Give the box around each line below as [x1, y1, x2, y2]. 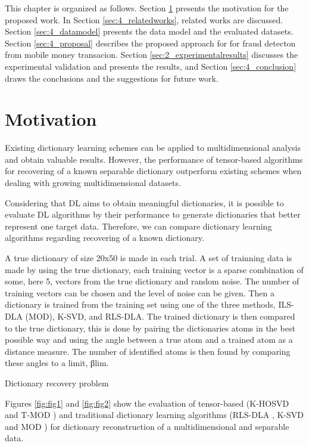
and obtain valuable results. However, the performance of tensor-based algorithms [5, 153, 303, 165]
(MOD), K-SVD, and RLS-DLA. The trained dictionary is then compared [25, 310, 295, 322]
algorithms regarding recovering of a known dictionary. [5, 231, 204, 244]
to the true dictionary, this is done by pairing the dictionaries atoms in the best [5, 321, 295, 334]
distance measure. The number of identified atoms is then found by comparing [5, 345, 291, 357]
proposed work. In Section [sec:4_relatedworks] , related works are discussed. [5, 13, 283, 26]
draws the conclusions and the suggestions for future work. [5, 72, 219, 84]
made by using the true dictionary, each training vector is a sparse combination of [5, 263, 304, 275]
